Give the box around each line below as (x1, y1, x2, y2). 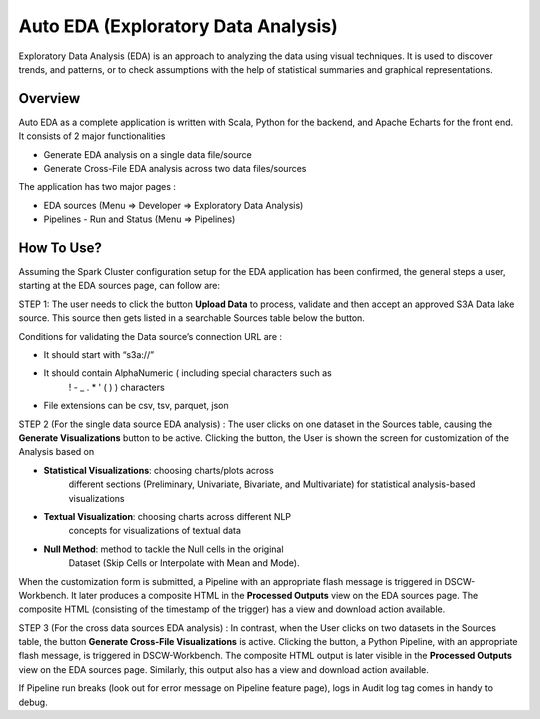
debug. (18, 696, 49, 708)
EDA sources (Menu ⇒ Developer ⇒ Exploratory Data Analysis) (43, 199, 304, 211)
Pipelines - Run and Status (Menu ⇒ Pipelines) (43, 213, 236, 225)
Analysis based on (18, 446, 95, 458)
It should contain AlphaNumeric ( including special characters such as (43, 367, 332, 379)
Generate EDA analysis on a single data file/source (43, 148, 252, 160)
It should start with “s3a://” (43, 349, 155, 361)
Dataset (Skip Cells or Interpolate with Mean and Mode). (68, 557, 300, 569)
